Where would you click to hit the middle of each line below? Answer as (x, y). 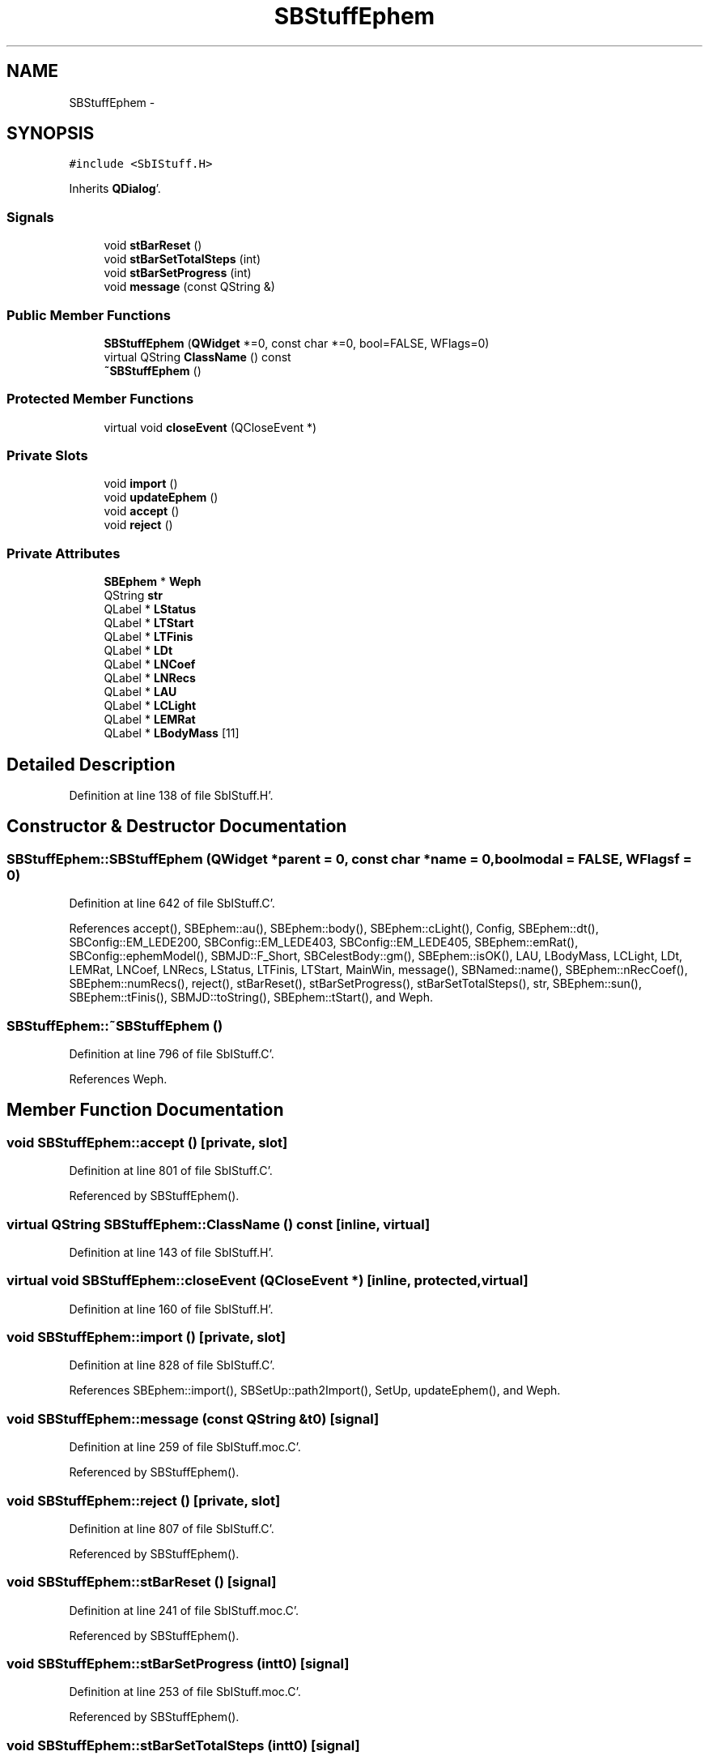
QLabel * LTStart (149, 623)
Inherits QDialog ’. (115, 189)
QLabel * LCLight (150, 706)
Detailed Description (91, 764)
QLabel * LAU (140, 692)
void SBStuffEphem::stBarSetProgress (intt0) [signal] (178, 1664)
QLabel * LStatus (150, 609)
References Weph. (118, 1079)
